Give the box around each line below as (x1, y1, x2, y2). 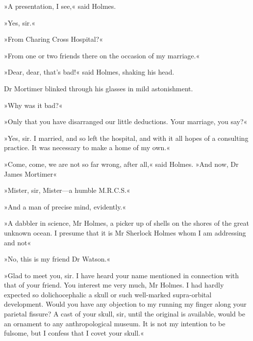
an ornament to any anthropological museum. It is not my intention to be (4, 318, 226, 328)
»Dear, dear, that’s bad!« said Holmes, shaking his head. (4, 67, 175, 77)
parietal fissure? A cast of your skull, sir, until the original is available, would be (4, 309, 245, 319)
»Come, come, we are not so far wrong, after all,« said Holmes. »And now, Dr (4, 158, 239, 169)
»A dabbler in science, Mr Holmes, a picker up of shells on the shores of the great (4, 218, 249, 228)
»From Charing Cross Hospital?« (4, 34, 103, 44)
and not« (4, 237, 31, 247)
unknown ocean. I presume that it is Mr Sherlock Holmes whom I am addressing (4, 227, 246, 237)
